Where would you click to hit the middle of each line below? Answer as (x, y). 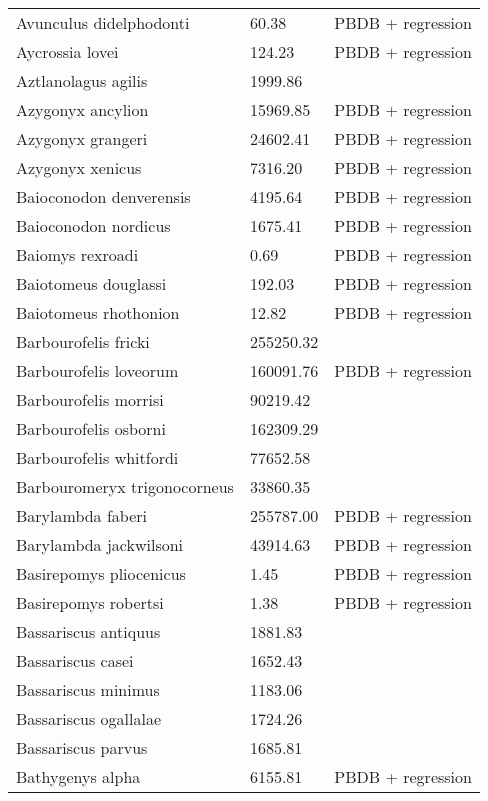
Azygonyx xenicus (79, 167)
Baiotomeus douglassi (91, 283)
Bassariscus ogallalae (89, 718)
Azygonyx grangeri (82, 138)
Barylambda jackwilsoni (100, 544)
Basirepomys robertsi (90, 602)
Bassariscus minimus (88, 689)
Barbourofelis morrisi (90, 399)
